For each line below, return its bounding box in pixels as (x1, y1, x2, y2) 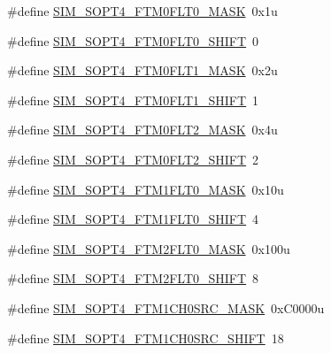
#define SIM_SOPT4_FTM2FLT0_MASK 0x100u (7, 239, 290, 257)
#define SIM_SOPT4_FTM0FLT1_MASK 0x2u (7, 61, 278, 80)
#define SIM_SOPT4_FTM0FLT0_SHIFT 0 (7, 31, 259, 50)
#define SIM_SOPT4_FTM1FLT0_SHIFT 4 (7, 210, 259, 228)
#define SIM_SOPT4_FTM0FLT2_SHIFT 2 (7, 150, 259, 168)
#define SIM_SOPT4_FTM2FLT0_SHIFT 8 (7, 269, 259, 288)
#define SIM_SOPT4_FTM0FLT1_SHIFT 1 (7, 90, 259, 109)
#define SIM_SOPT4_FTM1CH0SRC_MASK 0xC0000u (7, 298, 325, 317)
